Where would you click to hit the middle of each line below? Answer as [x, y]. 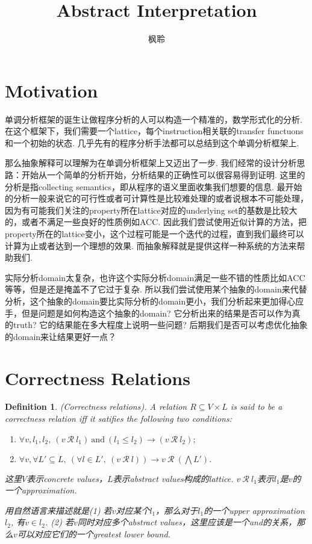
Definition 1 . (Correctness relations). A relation [96, 406]
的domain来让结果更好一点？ [61, 336]
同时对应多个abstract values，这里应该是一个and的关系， [187, 522]
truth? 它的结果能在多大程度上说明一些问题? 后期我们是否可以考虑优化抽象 [160, 325]
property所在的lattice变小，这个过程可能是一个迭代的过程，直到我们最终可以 [154, 233]
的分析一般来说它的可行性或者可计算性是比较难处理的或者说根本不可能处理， [157, 198]
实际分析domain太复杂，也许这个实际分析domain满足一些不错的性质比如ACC [155, 277]
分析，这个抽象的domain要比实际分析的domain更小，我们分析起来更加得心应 [154, 301]
